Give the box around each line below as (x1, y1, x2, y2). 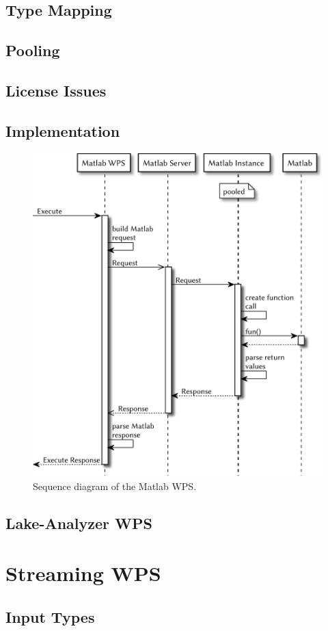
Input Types (5, 606, 95, 627)
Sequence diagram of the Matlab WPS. (33, 478, 197, 493)
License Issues (5, 79, 107, 101)
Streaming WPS (5, 559, 161, 587)
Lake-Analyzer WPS (5, 512, 152, 533)
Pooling (5, 40, 60, 61)
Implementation (5, 120, 120, 141)
